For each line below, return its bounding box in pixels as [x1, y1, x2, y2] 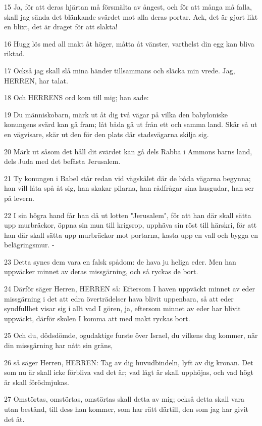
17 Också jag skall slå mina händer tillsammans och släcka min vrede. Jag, [4, 65, 235, 75]
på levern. [4, 192, 34, 203]
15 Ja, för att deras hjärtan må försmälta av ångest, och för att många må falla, [4, 2, 252, 12]
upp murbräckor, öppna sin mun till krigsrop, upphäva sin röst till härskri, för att [4, 220, 257, 230]
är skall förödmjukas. [4, 376, 69, 387]
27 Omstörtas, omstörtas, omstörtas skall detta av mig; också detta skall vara [4, 394, 245, 404]
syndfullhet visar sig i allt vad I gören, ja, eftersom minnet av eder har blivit [4, 303, 241, 314]
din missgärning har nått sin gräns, [4, 340, 113, 351]
